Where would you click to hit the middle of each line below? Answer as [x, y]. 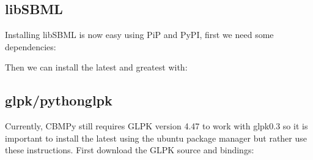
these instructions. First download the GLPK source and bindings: [130, 150]
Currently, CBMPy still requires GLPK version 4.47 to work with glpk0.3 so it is [156, 126]
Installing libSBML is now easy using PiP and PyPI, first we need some [139, 35]
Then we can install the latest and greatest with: [96, 67]
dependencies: [31, 46]
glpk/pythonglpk [59, 100]
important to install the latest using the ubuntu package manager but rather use [156, 138]
